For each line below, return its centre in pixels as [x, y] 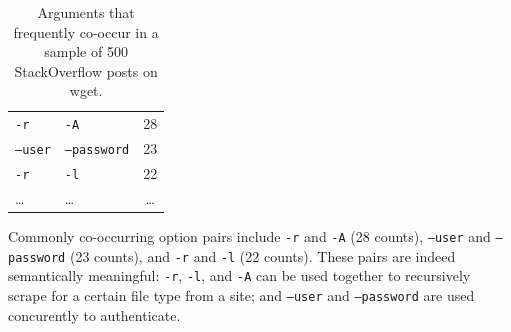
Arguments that [86, 12]
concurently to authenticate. [94, 314]
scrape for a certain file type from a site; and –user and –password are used [241, 295]
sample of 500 [86, 51]
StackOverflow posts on [86, 70]
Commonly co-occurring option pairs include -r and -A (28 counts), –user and [249, 236]
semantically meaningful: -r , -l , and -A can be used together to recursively [239, 275]
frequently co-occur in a [86, 31]
